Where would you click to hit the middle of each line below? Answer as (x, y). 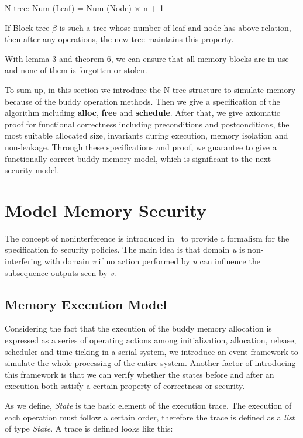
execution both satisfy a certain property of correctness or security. (125, 386)
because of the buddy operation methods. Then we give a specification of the (142, 101)
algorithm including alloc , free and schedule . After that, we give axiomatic (143, 113)
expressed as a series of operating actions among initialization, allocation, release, (151, 340)
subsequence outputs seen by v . (61, 272)
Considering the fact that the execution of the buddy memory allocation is (138, 328)
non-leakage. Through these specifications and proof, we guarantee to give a (141, 146)
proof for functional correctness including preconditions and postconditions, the (147, 124)
